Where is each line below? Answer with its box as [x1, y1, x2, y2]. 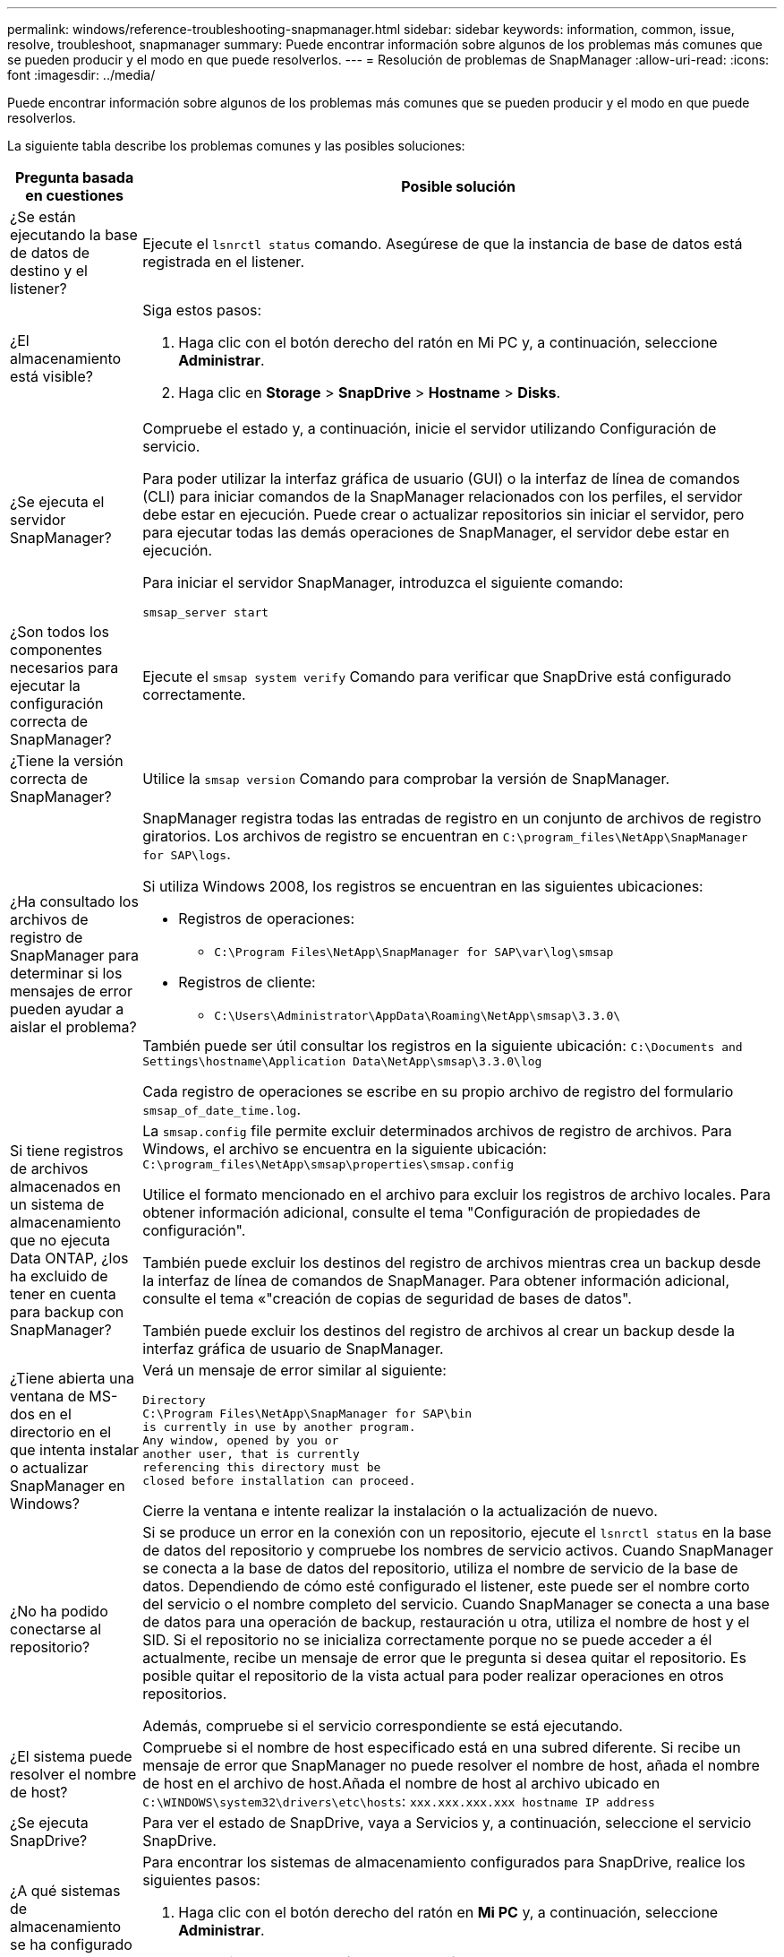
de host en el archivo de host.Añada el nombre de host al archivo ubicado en [142, 1774, 660, 1792]
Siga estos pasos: [142, 301, 262, 319]
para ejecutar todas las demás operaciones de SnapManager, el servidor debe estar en [142, 523, 729, 541]
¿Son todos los [10, 623, 109, 641]
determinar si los [10, 963, 123, 982]
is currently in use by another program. [142, 1420, 416, 1434]
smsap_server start [142, 606, 269, 619]
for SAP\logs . [142, 845, 231, 863]
